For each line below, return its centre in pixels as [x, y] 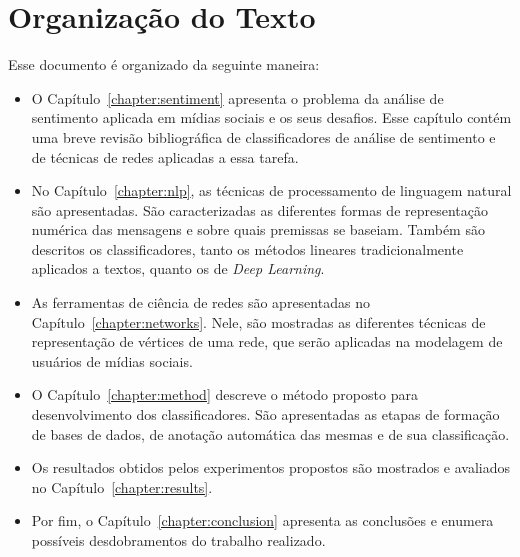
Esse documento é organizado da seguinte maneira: [164, 64]
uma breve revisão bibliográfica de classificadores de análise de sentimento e [263, 136]
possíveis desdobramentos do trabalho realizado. [178, 540]
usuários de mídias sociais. [112, 360]
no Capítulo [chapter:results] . [122, 486]
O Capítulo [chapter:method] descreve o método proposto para [224, 394]
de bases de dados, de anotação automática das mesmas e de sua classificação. [270, 433]
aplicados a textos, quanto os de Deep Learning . [178, 268]
